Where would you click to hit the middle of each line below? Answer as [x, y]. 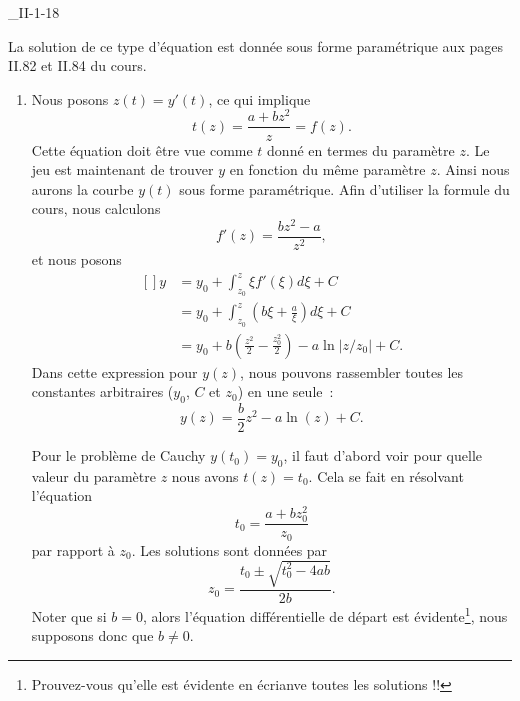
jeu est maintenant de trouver [122, 169]
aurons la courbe [82, 188]
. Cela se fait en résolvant [386, 475]
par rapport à [73, 549]
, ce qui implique [259, 98]
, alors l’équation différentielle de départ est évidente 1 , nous [325, 614]
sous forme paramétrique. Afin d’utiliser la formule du [344, 188]
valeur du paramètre [93, 475]
